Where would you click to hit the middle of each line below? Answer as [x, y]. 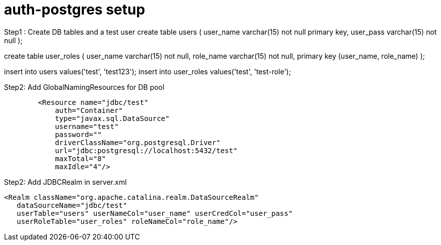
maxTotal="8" [81, 158]
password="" [78, 134]
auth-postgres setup [75, 10]
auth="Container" [89, 110]
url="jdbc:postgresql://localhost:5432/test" [146, 150]
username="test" [87, 126]
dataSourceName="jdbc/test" [72, 205]
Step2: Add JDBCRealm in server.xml [65, 182]
